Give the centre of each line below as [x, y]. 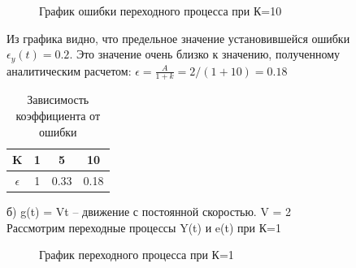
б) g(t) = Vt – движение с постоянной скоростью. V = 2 [149, 212]
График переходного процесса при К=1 [137, 255]
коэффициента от [58, 116]
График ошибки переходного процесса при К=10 [161, 11]
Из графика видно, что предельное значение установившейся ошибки [178, 38]
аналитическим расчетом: [69, 70]
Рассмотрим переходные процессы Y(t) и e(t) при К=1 [144, 227]
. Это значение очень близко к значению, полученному [205, 54]
